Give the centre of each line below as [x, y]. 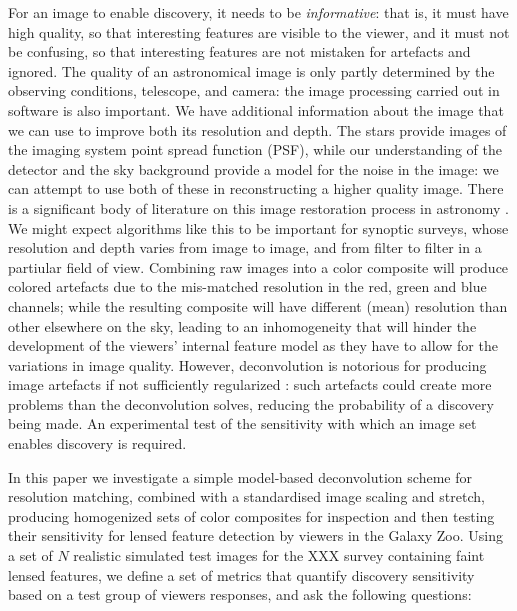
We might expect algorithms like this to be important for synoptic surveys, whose [258, 227]
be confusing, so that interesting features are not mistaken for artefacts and [239, 51]
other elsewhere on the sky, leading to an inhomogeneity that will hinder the [242, 325]
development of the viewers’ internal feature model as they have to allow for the [253, 345]
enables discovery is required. [97, 443]
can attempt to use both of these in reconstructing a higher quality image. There [256, 188]
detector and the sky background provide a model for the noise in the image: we [253, 168]
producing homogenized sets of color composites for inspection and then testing [251, 515]
